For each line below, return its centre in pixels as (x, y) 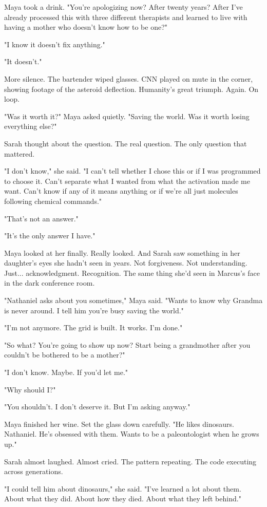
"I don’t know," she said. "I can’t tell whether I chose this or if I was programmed (132, 171)
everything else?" (31, 126)
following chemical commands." (53, 201)
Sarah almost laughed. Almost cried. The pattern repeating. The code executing (130, 461)
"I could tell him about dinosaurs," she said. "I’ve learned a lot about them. (123, 488)
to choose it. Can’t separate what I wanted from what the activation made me (127, 181)
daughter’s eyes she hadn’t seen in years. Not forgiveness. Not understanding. (126, 263)
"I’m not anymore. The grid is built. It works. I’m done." (93, 327)
